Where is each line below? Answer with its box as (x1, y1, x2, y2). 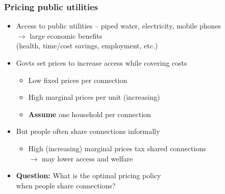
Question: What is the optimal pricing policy (16, 170, 161, 181)
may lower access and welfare (41, 153, 133, 163)
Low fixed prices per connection (28, 74, 128, 85)
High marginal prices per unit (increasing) (28, 92, 160, 102)
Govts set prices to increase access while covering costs (16, 58, 187, 68)
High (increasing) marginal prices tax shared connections (28, 143, 206, 153)
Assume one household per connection (28, 108, 151, 119)
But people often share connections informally (16, 126, 160, 136)
